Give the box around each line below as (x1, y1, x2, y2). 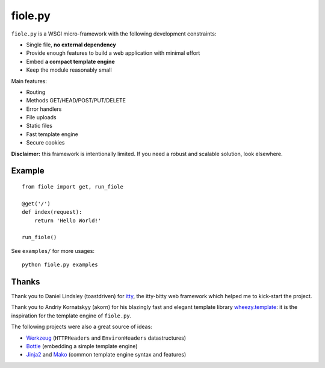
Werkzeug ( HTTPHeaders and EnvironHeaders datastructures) (26, 334, 187, 341)
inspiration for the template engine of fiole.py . (11, 312, 132, 319)
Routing (26, 88, 46, 96)
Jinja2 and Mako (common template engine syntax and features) (26, 351, 187, 358)
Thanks (11, 276, 40, 287)
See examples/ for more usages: (11, 247, 94, 254)
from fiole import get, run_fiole (22, 184, 123, 190)
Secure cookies (26, 139, 65, 146)
